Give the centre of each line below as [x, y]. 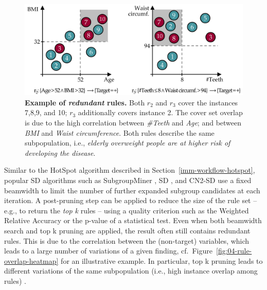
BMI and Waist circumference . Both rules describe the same [120, 132]
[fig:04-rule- [234, 251]
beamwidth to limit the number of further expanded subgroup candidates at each [132, 190]
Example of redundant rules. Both [85, 102]
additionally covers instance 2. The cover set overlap [160, 112]
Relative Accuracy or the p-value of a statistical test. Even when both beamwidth [133, 220]
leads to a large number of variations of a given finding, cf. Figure [108, 251]
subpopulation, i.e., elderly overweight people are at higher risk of [128, 143]
